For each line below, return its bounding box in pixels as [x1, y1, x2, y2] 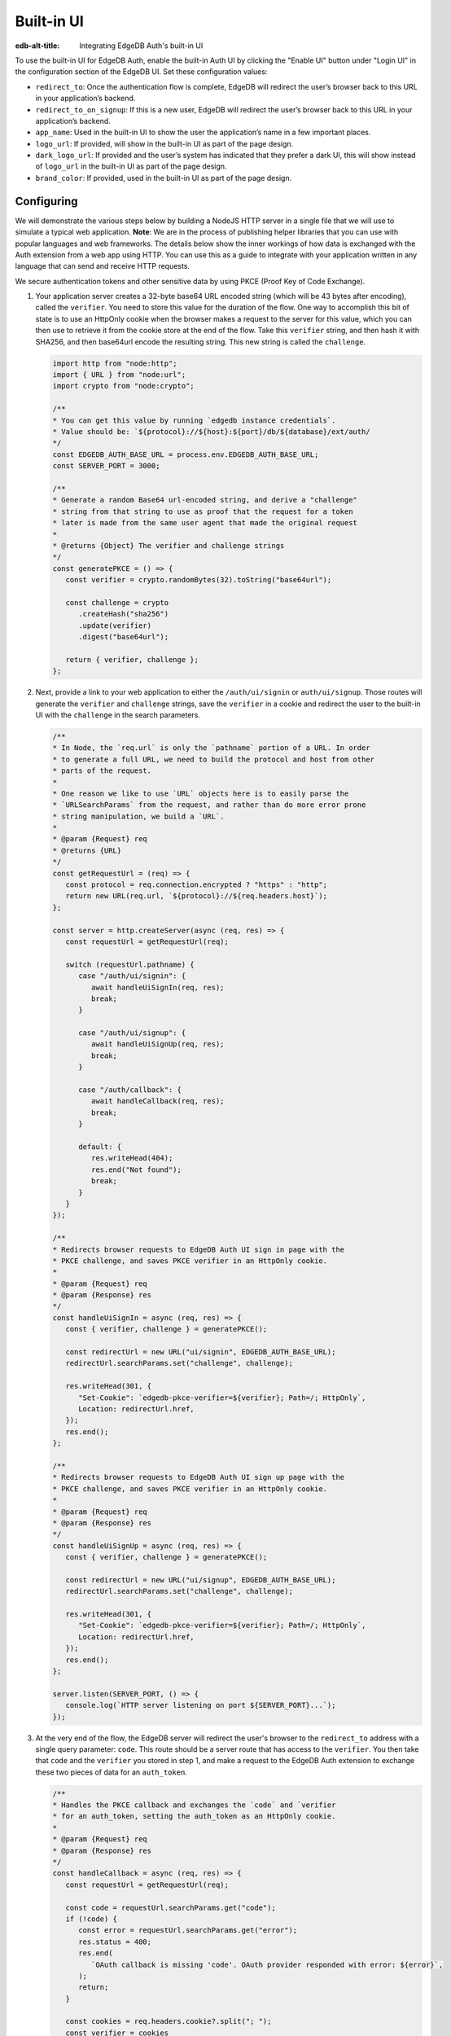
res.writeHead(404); [90, 1153, 173, 1163]
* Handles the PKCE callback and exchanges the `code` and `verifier [52, 1801, 336, 1810]
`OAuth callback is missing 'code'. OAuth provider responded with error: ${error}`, [90, 1959, 444, 1969]
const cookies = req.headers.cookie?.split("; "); [65, 2016, 272, 2026]
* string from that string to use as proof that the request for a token [52, 507, 353, 516]
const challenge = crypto [65, 598, 169, 607]
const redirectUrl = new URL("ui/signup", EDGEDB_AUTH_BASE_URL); [65, 1575, 336, 1584]
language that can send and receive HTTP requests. [15, 261, 190, 271]
